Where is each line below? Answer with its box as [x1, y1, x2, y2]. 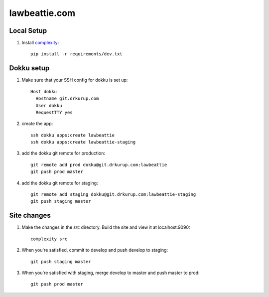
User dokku [35, 103, 62, 108]
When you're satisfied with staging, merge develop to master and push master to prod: [21, 270, 200, 276]
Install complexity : [21, 40, 59, 46]
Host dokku [30, 89, 57, 94]
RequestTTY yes [35, 110, 73, 115]
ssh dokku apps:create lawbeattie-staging [30, 140, 136, 145]
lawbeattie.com [9, 7, 76, 18]
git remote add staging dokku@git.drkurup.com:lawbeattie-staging [30, 192, 196, 197]
